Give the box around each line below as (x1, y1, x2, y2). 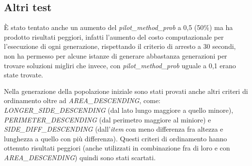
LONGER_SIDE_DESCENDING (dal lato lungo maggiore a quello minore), (4, 105, 234, 115)
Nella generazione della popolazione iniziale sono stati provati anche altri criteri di (4, 86, 248, 96)
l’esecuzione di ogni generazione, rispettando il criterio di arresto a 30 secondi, (4, 41, 236, 51)
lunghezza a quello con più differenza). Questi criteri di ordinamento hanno (4, 133, 227, 143)
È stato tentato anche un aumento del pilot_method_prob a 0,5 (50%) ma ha (4, 22, 233, 32)
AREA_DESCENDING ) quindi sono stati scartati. (4, 152, 156, 162)
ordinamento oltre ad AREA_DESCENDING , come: (4, 95, 160, 106)
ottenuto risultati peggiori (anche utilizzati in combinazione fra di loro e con (4, 143, 230, 153)
